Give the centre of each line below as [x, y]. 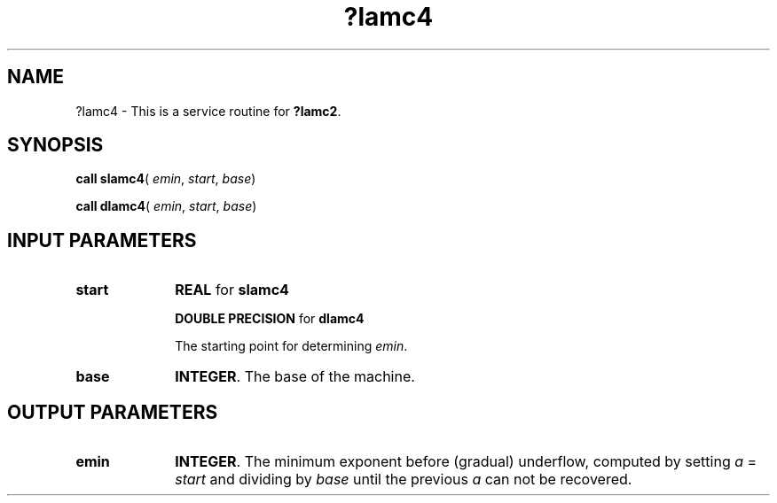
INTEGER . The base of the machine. [295, 377]
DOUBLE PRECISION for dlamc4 [270, 319]
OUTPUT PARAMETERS [113, 412]
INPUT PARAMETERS [102, 240]
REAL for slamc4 [232, 290]
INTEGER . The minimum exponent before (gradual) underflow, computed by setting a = [466, 462]
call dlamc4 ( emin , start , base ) [166, 206]
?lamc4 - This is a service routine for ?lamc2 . [208, 111]
